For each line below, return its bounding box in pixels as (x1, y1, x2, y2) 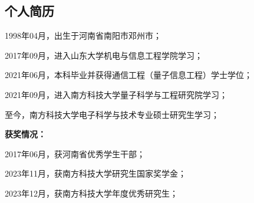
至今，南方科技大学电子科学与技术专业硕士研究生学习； (5, 108, 219, 120)
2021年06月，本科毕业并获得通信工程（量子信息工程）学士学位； (5, 69, 252, 81)
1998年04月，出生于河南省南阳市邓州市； (5, 29, 161, 42)
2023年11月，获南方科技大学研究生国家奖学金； (5, 167, 186, 180)
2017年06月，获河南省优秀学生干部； (5, 147, 145, 160)
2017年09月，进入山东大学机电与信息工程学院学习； (5, 49, 203, 61)
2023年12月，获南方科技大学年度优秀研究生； (5, 187, 178, 199)
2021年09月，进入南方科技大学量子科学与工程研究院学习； (5, 88, 227, 100)
